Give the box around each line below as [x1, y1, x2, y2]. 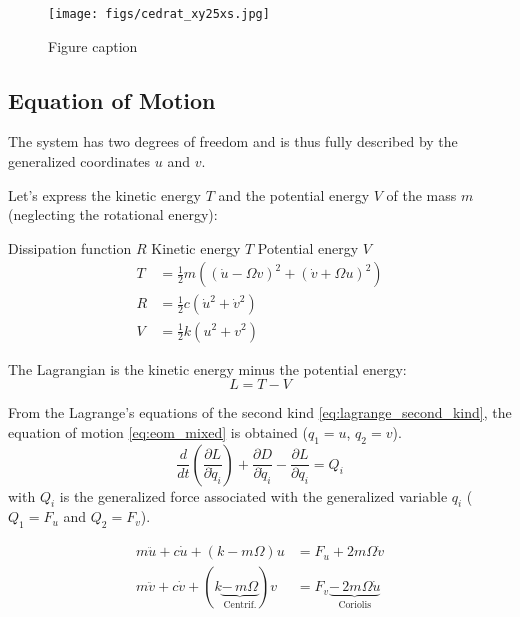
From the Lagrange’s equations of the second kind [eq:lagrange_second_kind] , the [8, 402, 512, 423]
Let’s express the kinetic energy [8, 184, 201, 205]
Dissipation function [8, 237, 132, 258]
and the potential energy [218, 184, 370, 205]
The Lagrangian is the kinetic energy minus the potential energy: [8, 358, 407, 379]
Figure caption [48, 35, 138, 56]
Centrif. [223, 600, 257, 611]
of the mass [386, 184, 457, 205]
